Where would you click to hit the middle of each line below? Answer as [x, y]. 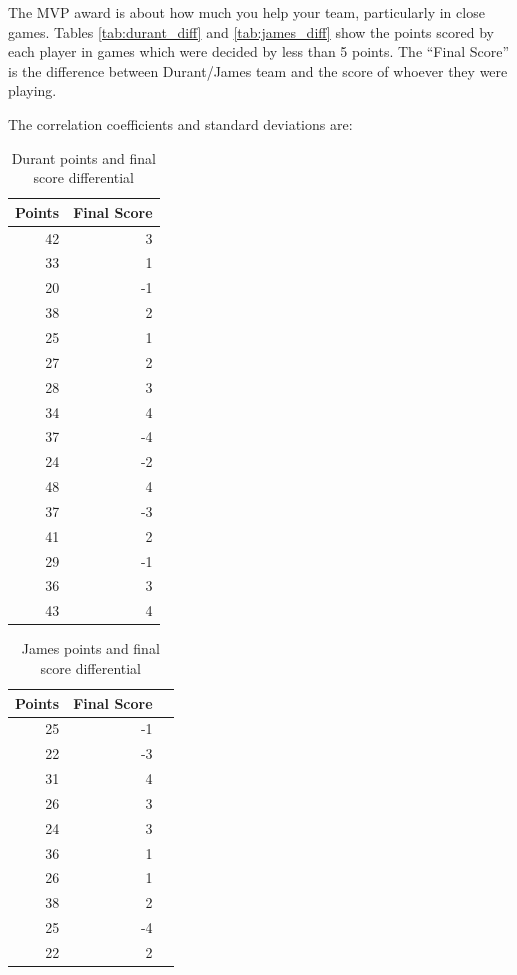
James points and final [90, 648]
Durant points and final [83, 157]
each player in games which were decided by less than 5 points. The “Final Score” [259, 51]
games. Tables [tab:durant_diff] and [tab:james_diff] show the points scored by [251, 31]
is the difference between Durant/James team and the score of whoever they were [258, 70]
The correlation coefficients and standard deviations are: [180, 123]
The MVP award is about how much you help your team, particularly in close [246, 12]
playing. [32, 90]
